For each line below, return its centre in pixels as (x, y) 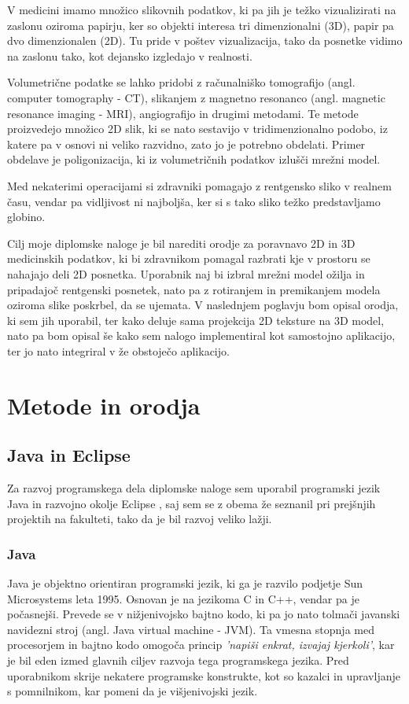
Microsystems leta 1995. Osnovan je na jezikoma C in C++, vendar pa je (183, 598)
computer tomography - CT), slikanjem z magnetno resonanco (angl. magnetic (196, 97)
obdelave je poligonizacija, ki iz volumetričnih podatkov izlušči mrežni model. (194, 159)
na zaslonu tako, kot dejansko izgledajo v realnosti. (130, 55)
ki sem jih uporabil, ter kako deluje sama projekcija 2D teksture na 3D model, (196, 320)
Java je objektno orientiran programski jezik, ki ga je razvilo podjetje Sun (185, 583)
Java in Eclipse (69, 455)
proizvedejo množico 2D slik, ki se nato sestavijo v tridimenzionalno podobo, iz (197, 129)
